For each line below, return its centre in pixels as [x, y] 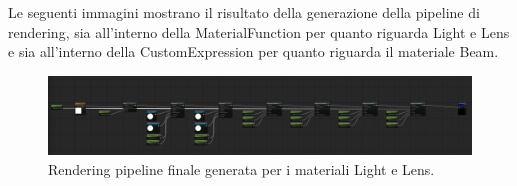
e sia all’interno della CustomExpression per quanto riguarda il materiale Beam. [253, 51]
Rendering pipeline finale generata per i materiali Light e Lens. [241, 168]
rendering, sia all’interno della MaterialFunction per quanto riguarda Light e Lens [259, 31]
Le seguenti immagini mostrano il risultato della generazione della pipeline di [244, 12]
